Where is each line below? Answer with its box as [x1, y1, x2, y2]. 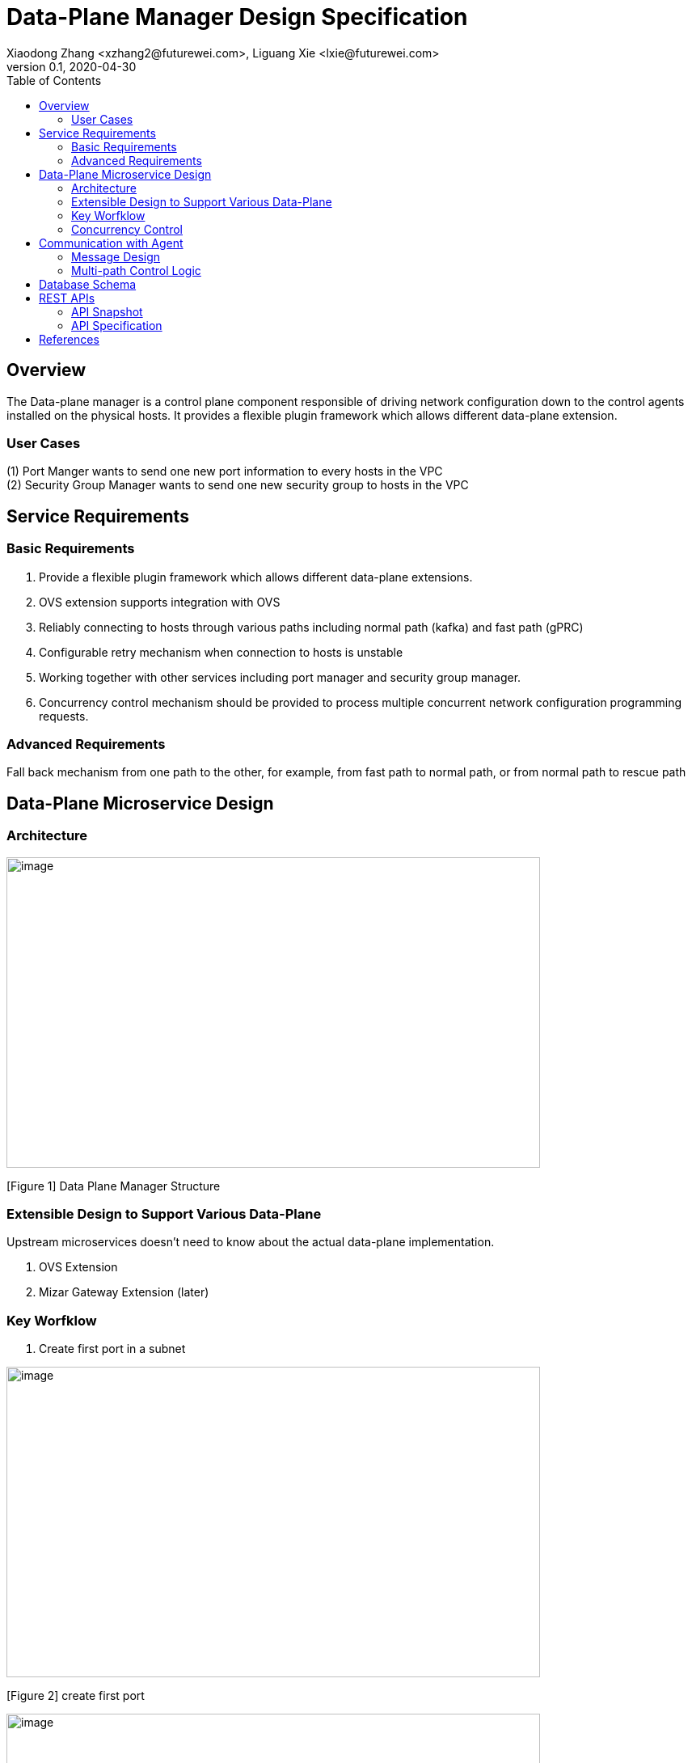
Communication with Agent [39, 235, 184, 250]
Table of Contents [6, 73, 102, 87]
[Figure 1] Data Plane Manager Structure [6, 1178, 221, 1193]
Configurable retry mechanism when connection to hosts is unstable [39, 645, 403, 659]
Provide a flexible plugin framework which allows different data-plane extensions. [39, 569, 473, 584]
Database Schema [39, 277, 137, 291]
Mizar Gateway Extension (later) [39, 1285, 209, 1300]
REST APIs [39, 290, 95, 305]
